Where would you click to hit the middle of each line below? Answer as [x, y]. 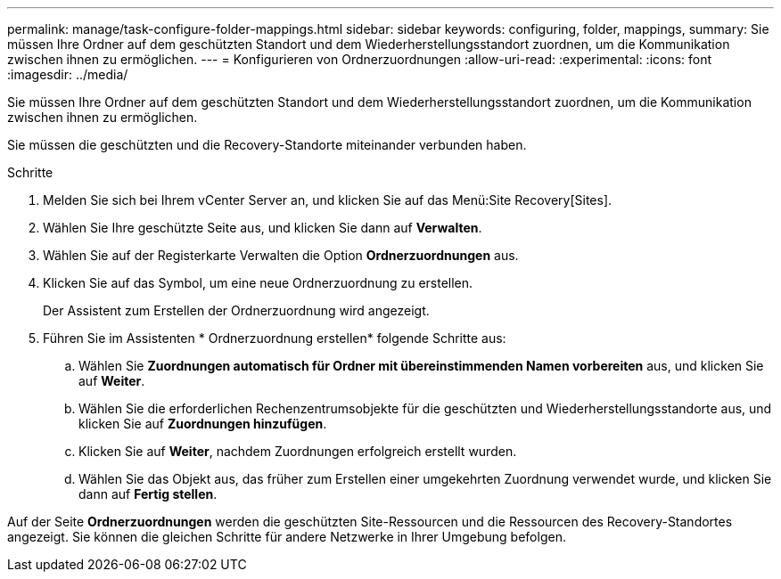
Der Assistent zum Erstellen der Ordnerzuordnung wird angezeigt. [236, 310]
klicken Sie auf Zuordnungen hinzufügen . [203, 424]
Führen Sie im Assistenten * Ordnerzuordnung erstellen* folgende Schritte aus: [275, 338]
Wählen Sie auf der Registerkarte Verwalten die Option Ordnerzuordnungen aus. [281, 255]
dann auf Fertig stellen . [148, 494]
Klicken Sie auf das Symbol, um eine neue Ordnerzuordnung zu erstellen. [258, 283]
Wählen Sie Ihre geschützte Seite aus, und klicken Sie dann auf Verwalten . [263, 228]
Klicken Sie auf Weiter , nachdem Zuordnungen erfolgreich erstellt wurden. [298, 451]
